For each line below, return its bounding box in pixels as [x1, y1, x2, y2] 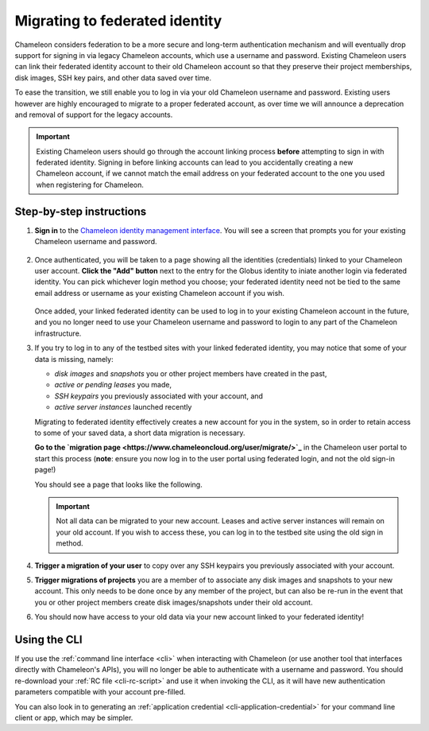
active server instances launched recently [54, 402, 192, 412]
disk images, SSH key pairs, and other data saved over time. [14, 72, 212, 83]
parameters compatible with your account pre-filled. [14, 687, 186, 697]
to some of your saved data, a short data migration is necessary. [34, 428, 245, 437]
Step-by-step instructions [14, 204, 147, 218]
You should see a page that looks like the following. [34, 480, 203, 489]
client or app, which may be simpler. [14, 713, 133, 722]
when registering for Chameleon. [36, 180, 145, 189]
